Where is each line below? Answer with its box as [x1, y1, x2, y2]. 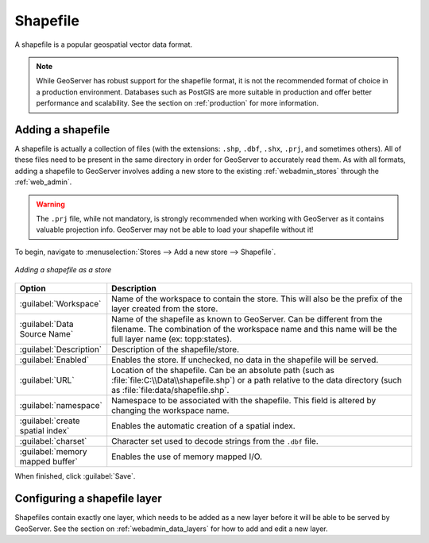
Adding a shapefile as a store [14, 265, 112, 275]
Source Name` [19, 328, 74, 339]
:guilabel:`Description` [19, 344, 102, 355]
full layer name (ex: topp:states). [111, 333, 232, 345]
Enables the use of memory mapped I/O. [111, 451, 262, 462]
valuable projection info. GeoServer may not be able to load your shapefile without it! [36, 225, 314, 234]
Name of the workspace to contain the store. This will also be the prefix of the [111, 293, 403, 304]
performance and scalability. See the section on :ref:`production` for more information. [36, 98, 319, 108]
